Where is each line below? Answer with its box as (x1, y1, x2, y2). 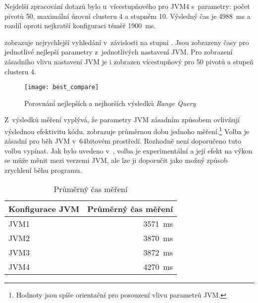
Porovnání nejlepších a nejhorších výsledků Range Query (24, 98, 196, 108)
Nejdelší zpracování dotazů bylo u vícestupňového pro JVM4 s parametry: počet (4, 1, 250, 11)
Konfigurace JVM (8, 202, 80, 214)
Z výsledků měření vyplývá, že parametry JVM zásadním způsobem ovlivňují (4, 114, 240, 125)
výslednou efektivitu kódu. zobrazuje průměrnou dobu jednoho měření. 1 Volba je (4, 125, 250, 136)
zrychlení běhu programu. (4, 165, 82, 175)
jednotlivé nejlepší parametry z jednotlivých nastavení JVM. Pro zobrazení (4, 47, 233, 57)
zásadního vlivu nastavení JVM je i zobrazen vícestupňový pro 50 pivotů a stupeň (4, 56, 254, 66)
